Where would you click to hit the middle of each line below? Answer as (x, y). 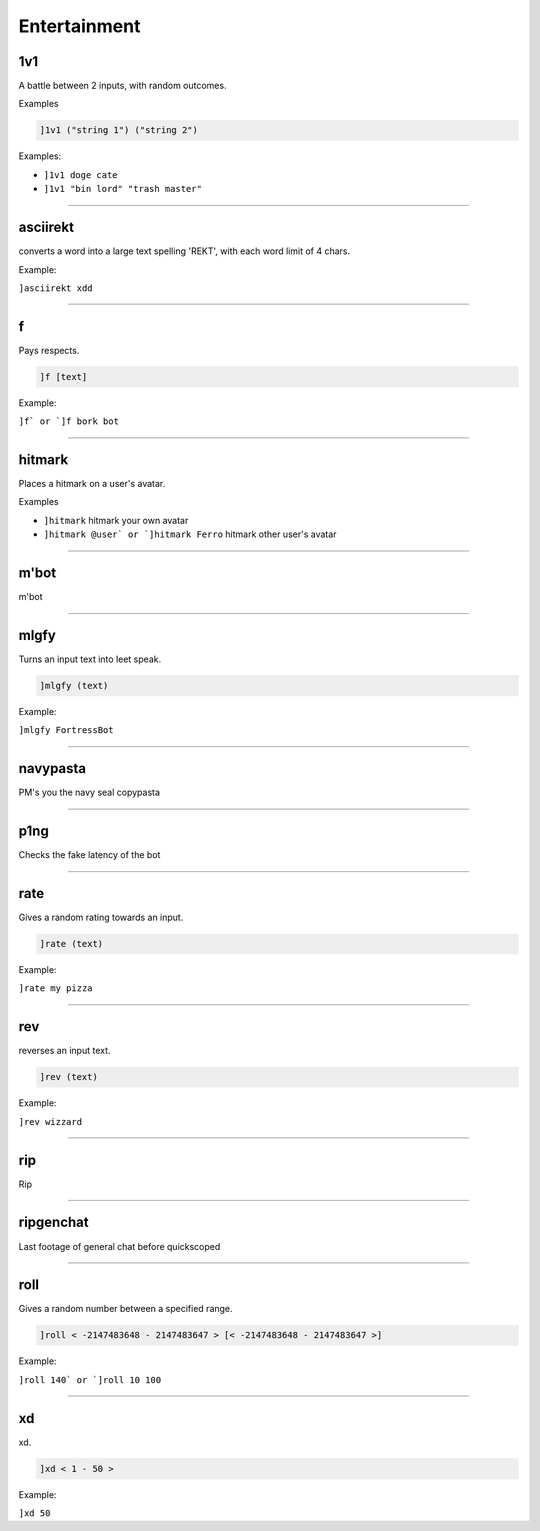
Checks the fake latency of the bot (89, 855)
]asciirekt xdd (56, 288)
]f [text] (63, 376)
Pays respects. (49, 350)
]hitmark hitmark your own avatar (116, 520)
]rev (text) (69, 1077)
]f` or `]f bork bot (69, 421)
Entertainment (79, 26)
